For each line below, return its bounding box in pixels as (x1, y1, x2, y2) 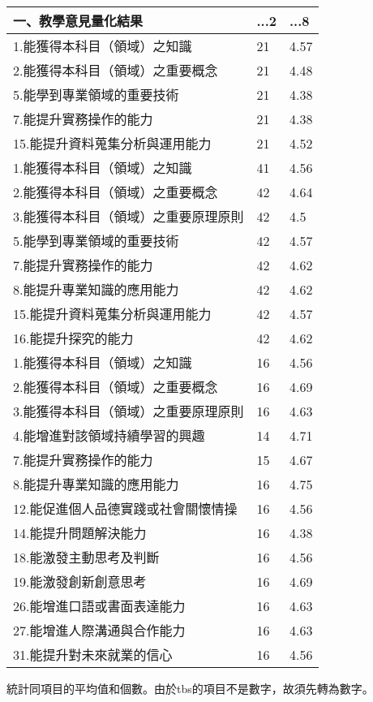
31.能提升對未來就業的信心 (13, 645, 173, 664)
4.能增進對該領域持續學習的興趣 (13, 426, 205, 445)
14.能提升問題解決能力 (13, 523, 147, 542)
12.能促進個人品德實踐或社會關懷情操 (13, 499, 238, 518)
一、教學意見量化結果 (13, 11, 144, 30)
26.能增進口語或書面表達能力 (13, 596, 186, 615)
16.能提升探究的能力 (13, 329, 134, 347)
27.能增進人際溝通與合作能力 (13, 621, 186, 640)
